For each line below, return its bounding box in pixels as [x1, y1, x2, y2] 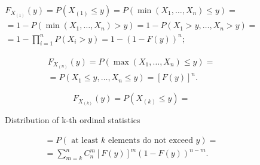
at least [71, 136, 99, 145]
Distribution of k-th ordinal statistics [5, 114, 140, 126]
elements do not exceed [108, 136, 193, 145]
